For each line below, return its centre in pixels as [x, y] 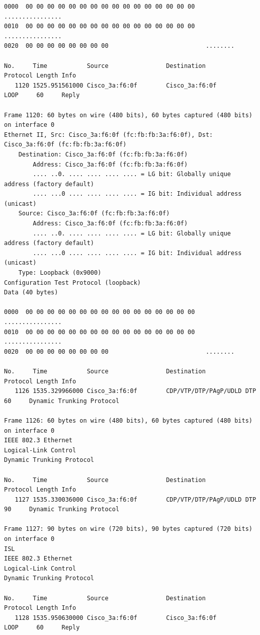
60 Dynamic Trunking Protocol [62, 401]
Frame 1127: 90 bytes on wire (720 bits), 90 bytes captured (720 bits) [128, 529]
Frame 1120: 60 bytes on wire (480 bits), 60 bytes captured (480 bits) [128, 115]
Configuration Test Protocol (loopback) [73, 283]
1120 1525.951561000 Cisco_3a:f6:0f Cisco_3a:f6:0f [116, 85]
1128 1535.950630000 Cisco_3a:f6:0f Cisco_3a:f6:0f [116, 618]
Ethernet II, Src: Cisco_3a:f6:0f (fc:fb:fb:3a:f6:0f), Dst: [109, 135]
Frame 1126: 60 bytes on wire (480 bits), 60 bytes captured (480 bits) [128, 420]
